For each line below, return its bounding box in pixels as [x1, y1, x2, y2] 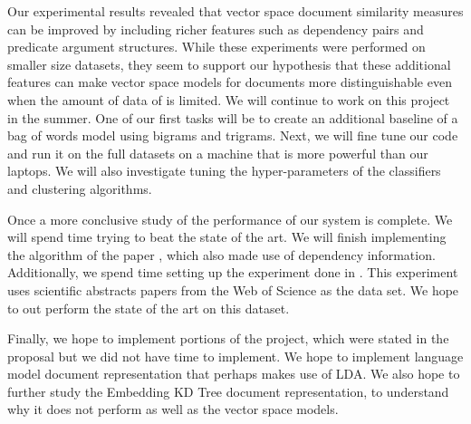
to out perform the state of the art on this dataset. [7, 298, 290, 317]
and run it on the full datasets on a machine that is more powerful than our [7, 143, 428, 162]
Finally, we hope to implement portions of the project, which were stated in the [7, 329, 449, 348]
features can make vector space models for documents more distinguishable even [7, 72, 452, 92]
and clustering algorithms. [7, 178, 152, 198]
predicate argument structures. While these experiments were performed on [7, 37, 426, 56]
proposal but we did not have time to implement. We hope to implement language [7, 346, 464, 365]
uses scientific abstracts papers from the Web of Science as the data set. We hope [7, 280, 459, 299]
